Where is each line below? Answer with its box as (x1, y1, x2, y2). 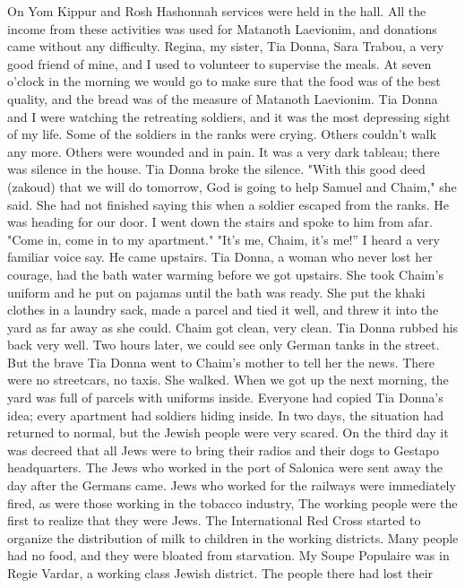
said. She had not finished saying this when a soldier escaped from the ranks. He (7, 195, 449, 213)
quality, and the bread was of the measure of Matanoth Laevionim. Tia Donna (7, 89, 438, 108)
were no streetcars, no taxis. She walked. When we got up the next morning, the (7, 370, 449, 389)
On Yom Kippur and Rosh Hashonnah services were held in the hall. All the (7, 2, 426, 20)
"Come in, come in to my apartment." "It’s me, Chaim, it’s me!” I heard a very (7, 229, 440, 248)
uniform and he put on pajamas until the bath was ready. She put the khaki (7, 282, 426, 301)
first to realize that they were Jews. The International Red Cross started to (7, 511, 421, 530)
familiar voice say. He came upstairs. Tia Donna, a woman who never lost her (7, 247, 433, 266)
